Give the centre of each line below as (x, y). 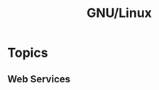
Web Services (39, 79)
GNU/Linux (119, 13)
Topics (28, 53)
